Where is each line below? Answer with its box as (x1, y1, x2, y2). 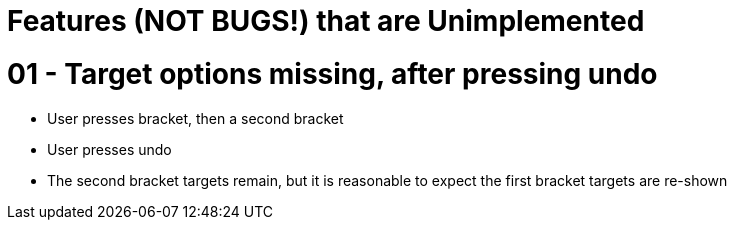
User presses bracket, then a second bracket (47, 109, 344, 127)
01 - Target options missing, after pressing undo (7, 56, 658, 91)
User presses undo (47, 140, 172, 158)
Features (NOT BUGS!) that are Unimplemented (7, 4, 645, 38)
